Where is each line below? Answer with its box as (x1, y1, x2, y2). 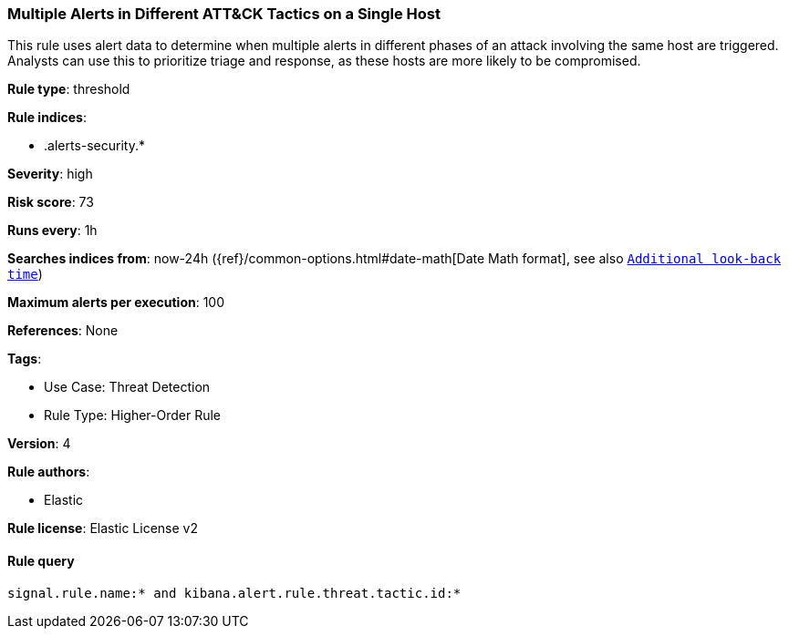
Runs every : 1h (7, 222, 98, 239)
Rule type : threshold (7, 81, 130, 97)
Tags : (7, 351, 42, 367)
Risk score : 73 (7, 194, 94, 210)
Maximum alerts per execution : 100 (7, 294, 225, 311)
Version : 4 (7, 436, 71, 452)
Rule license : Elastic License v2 (7, 520, 198, 537)
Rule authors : (7, 464, 90, 480)
